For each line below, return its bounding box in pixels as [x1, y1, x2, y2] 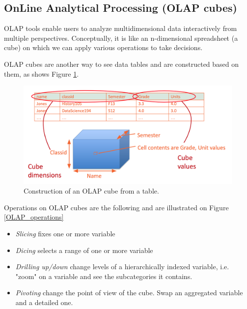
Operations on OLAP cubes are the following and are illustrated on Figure [4, 202, 229, 212]
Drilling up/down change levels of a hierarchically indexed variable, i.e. [15, 261, 229, 272]
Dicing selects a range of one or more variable [15, 245, 153, 255]
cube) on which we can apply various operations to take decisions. [4, 42, 203, 53]
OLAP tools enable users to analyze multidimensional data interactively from [4, 23, 237, 33]
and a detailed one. [15, 297, 73, 307]
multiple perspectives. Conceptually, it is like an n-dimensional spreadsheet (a [4, 32, 238, 43]
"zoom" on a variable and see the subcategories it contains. [15, 271, 192, 281]
